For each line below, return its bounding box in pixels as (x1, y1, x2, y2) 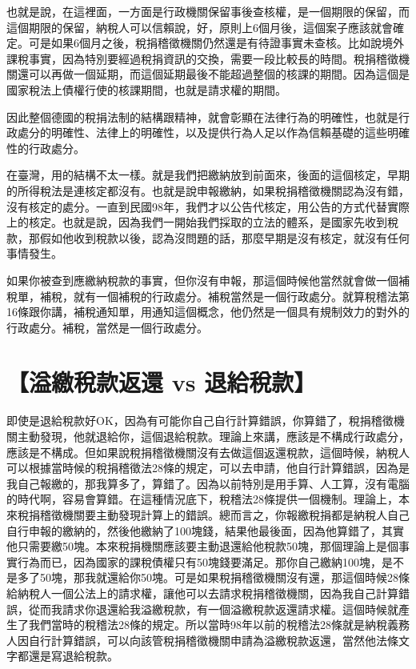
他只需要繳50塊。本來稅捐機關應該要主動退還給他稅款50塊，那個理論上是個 (6, 538, 398, 555)
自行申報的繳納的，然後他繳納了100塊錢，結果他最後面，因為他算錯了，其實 (6, 522, 404, 539)
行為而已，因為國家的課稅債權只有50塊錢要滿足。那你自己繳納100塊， (17, 553, 382, 570)
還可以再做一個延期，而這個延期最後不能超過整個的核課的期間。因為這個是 (17, 66, 410, 82)
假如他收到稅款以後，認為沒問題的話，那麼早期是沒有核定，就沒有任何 (39, 229, 410, 246)
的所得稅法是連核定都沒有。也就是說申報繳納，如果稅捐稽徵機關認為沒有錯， (6, 182, 410, 198)
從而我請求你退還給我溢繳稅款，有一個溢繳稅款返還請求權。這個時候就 (28, 600, 398, 617)
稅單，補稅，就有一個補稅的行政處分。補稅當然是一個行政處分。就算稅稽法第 (6, 287, 410, 304)
